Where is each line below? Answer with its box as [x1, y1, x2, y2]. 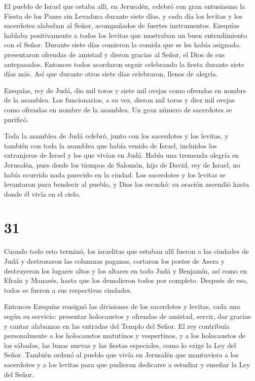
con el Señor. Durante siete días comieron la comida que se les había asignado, [4, 39, 241, 50]
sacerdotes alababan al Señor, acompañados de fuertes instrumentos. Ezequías [4, 20, 240, 31]
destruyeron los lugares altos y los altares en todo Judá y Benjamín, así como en [4, 265, 247, 276]
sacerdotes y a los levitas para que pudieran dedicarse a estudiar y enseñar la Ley [4, 359, 251, 369]
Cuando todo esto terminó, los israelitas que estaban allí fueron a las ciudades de [4, 246, 249, 256]
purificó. [4, 114, 29, 124]
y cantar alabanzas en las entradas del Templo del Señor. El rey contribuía [4, 320, 230, 331]
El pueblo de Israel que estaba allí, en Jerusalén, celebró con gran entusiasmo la [4, 1, 245, 11]
